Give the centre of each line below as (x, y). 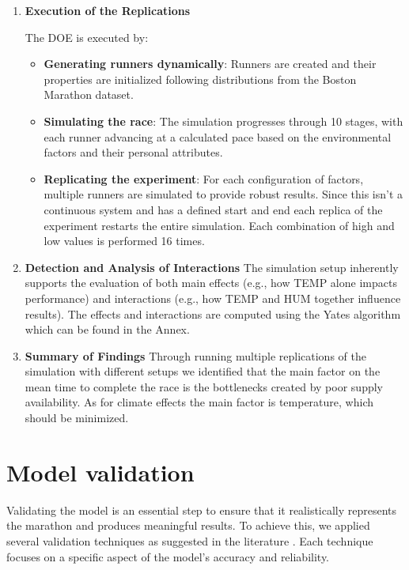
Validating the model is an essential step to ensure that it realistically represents (202, 510)
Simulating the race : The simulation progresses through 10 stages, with (223, 121)
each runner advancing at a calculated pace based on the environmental (218, 136)
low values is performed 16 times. (124, 241)
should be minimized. (77, 418)
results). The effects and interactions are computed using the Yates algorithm (213, 313)
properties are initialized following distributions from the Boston (200, 79)
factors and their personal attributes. (133, 152)
